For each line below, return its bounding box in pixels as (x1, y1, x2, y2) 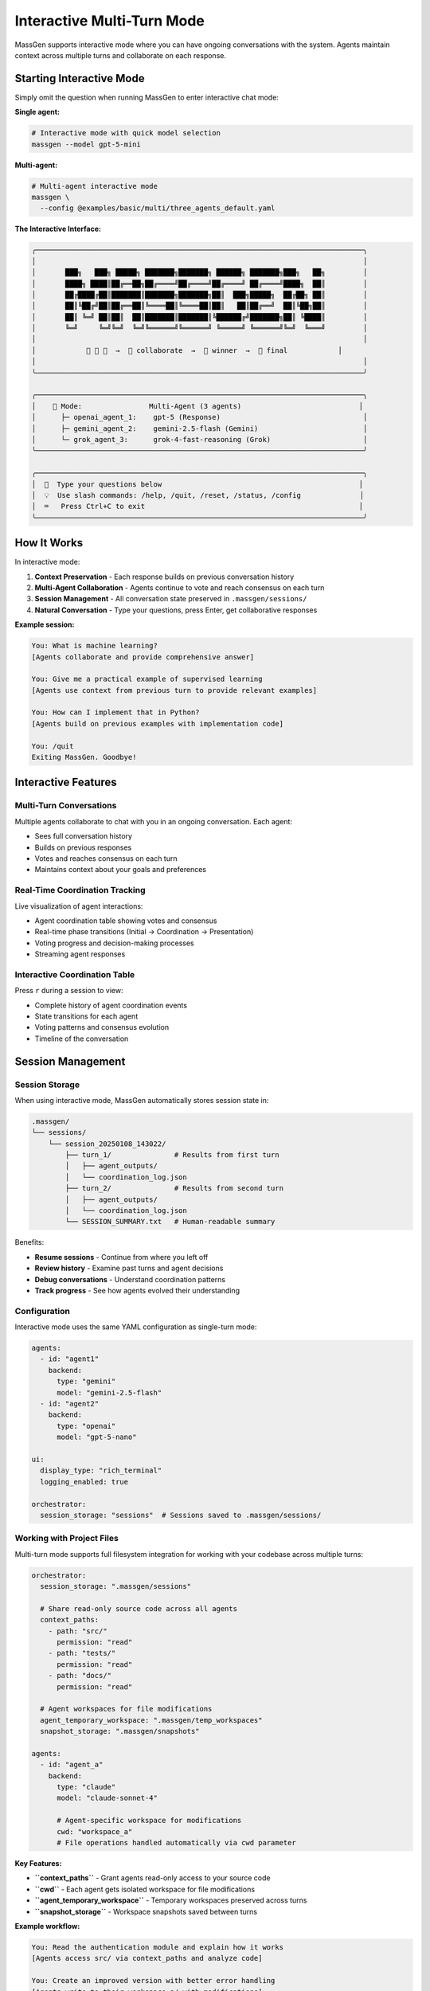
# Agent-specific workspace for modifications (57, 1816, 242, 1825)
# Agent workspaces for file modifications (40, 1704, 213, 1714)
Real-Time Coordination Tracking (14, 885, 147, 896)
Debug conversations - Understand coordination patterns (34, 1274, 226, 1284)
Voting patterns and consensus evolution (34, 1023, 170, 1032)
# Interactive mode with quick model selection (31, 128, 221, 138)
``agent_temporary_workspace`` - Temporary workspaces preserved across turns (34, 1895, 307, 1905)
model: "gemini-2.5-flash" (57, 1388, 162, 1397)
